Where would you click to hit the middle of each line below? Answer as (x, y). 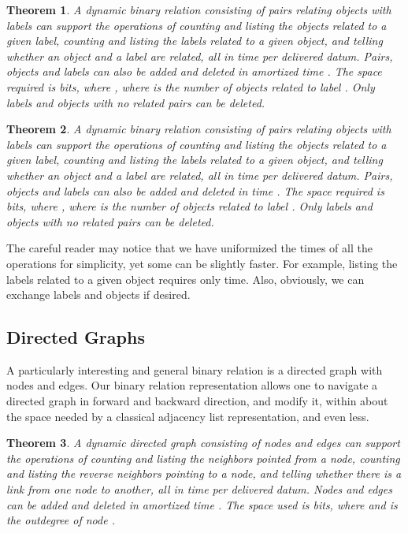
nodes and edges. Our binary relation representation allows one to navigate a (192, 385)
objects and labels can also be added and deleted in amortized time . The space (194, 71)
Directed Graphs (76, 337)
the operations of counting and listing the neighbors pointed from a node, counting (203, 458)
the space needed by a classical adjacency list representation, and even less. (188, 416)
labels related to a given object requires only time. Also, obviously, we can (185, 279)
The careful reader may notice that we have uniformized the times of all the (189, 248)
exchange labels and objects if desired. (98, 294)
